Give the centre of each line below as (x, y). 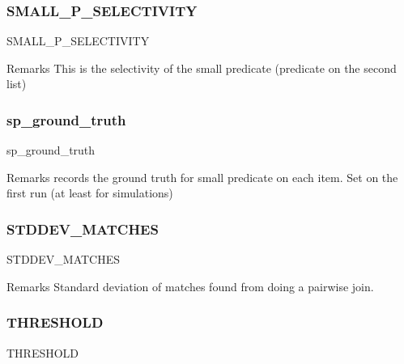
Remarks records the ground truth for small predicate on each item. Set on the (202, 177)
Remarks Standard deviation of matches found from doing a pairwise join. (190, 286)
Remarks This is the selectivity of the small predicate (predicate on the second (202, 68)
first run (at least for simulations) (90, 193)
